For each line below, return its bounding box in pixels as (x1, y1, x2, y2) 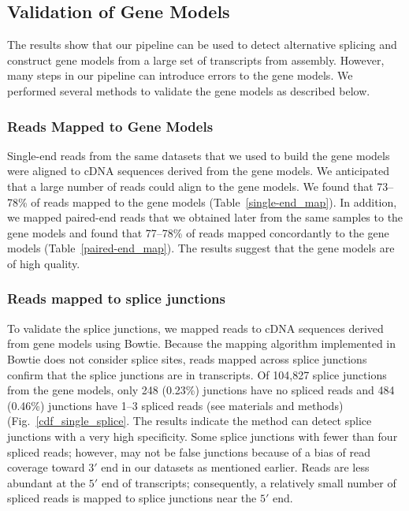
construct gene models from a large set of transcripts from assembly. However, (7, 51, 385, 68)
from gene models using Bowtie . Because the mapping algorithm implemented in (7, 335, 396, 352)
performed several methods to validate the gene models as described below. (7, 82, 370, 99)
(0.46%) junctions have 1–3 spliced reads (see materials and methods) (7, 397, 344, 413)
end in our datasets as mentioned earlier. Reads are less (101, 459, 370, 476)
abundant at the (7, 474, 86, 490)
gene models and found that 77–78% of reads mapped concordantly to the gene (7, 224, 389, 241)
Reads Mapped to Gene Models (7, 116, 214, 136)
